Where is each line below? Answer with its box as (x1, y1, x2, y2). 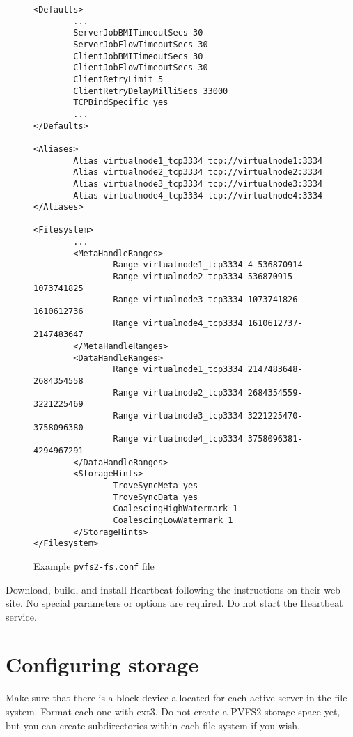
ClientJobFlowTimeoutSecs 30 (73, 63, 208, 73)
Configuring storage (6, 650, 199, 678)
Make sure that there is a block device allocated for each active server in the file (6, 690, 347, 705)
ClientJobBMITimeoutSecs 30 (73, 51, 203, 61)
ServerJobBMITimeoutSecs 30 (73, 28, 203, 38)
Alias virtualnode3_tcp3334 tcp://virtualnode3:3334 (73, 178, 323, 189)
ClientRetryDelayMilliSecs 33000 (73, 86, 228, 96)
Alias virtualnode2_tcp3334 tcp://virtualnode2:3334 (73, 167, 323, 178)
